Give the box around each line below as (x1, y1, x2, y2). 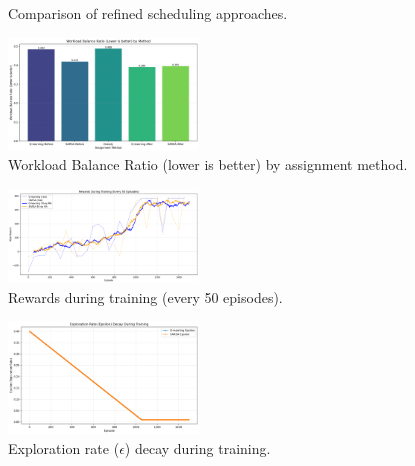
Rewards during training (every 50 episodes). (8, 286, 283, 307)
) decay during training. (124, 437, 271, 458)
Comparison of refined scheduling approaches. (8, 3, 288, 23)
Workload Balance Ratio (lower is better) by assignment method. (8, 154, 408, 175)
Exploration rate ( (8, 437, 120, 458)
